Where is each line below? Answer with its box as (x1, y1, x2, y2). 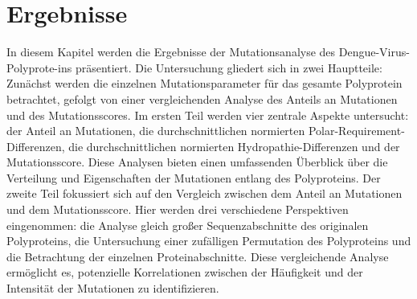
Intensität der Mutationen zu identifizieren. (6, 280, 219, 297)
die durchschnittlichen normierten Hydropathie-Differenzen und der (68, 137, 400, 154)
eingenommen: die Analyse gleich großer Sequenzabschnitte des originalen (6, 216, 369, 233)
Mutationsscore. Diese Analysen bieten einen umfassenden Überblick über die (6, 154, 388, 170)
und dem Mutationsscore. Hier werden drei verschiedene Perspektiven (6, 201, 349, 218)
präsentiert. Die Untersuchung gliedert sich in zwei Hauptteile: (75, 59, 382, 76)
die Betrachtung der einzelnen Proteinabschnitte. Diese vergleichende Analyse (6, 248, 389, 264)
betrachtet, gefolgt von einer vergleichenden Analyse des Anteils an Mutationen (6, 90, 398, 107)
